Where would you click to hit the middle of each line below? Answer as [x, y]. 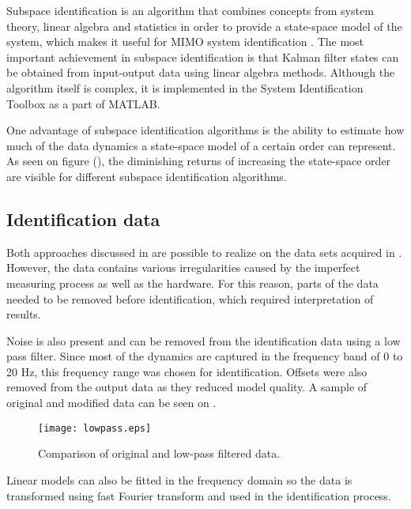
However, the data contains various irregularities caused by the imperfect [183, 268]
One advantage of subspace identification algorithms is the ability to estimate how [205, 130]
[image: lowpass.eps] [95, 428]
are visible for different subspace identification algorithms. [147, 176]
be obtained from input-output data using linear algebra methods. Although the [201, 72]
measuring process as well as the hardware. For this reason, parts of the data [192, 283]
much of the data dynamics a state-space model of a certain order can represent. [201, 145]
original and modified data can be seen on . [111, 403]
